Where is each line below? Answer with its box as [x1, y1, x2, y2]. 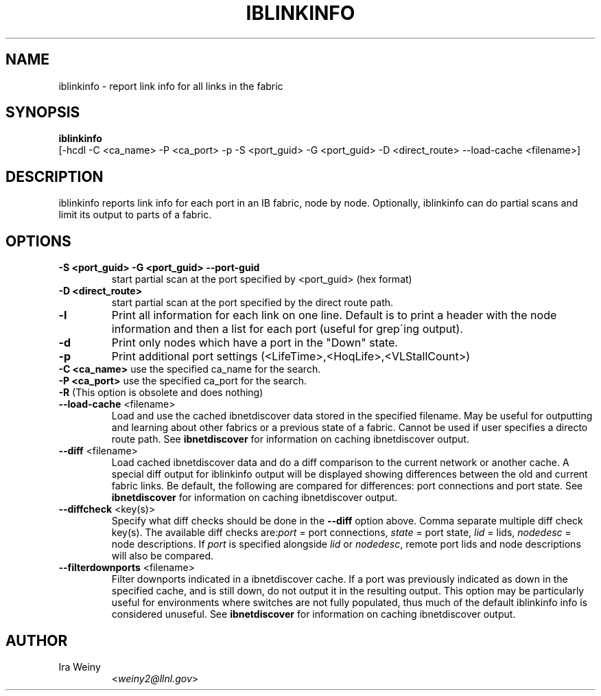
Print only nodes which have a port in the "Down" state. [111, 336, 398, 350]
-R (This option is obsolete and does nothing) [58, 386, 263, 399]
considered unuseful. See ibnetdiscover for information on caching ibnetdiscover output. [111, 608, 516, 620]
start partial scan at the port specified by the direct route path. [111, 297, 394, 309]
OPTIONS [5, 232, 71, 250]
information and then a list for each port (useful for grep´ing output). [111, 322, 463, 336]
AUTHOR [5, 631, 68, 649]
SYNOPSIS [5, 104, 80, 121]
